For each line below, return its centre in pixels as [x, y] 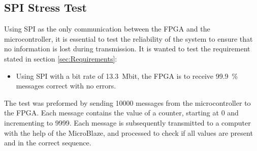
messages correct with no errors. [66, 86]
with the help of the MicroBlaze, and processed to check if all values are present [128, 132]
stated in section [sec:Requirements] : [61, 58]
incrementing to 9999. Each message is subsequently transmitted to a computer [127, 122]
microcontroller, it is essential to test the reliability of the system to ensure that [128, 38]
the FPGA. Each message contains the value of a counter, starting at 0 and [121, 113]
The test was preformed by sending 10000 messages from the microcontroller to [127, 102]
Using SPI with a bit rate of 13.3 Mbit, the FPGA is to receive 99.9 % [127, 75]
